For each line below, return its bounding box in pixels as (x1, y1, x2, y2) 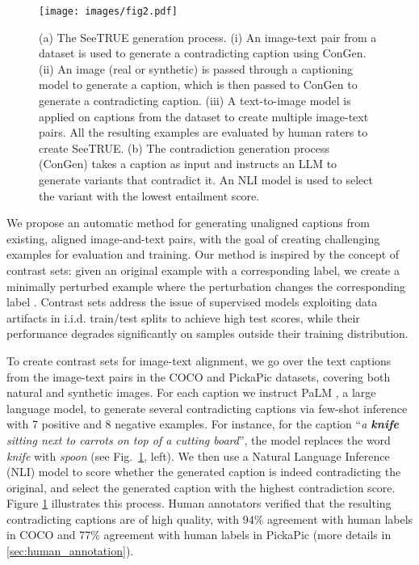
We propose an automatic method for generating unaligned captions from (6, 214, 370, 231)
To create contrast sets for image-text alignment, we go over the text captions (6, 352, 392, 369)
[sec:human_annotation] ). (6, 542, 134, 559)
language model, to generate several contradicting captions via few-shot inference (6, 399, 408, 416)
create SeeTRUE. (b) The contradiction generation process (39, 139, 330, 156)
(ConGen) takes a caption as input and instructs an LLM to (39, 155, 337, 172)
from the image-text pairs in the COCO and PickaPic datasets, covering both (6, 368, 391, 385)
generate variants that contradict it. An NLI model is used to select (39, 171, 373, 188)
